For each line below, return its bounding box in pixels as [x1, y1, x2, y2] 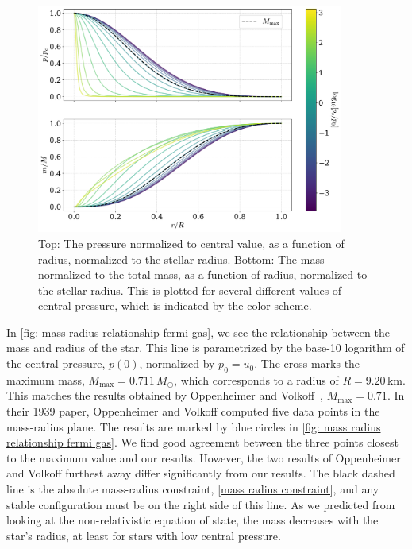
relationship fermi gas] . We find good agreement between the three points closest [6, 434, 399, 450]
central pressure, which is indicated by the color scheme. [38, 297, 312, 314]
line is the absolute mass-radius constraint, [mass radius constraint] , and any [6, 481, 379, 497]
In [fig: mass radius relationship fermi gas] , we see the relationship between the [6, 323, 390, 340]
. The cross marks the [254, 355, 360, 372]
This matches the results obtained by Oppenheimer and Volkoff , [6, 387, 324, 404]
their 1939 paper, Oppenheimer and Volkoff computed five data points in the [6, 403, 380, 419]
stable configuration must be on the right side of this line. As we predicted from [6, 496, 395, 512]
